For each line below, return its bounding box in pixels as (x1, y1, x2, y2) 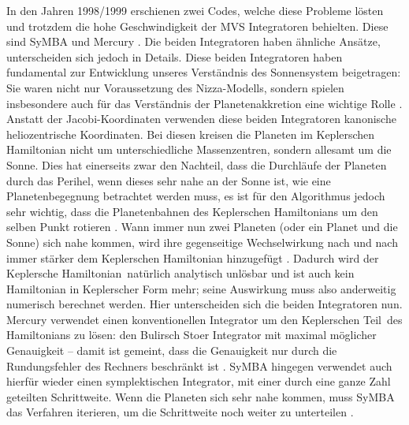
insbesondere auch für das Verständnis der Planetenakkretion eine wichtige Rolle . (6, 95, 403, 111)
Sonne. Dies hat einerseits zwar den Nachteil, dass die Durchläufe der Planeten (6, 156, 387, 173)
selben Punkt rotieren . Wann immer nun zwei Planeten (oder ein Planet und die (6, 218, 398, 235)
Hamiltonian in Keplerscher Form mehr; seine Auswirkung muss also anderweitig (6, 280, 396, 296)
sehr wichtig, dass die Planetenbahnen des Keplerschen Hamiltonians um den (6, 203, 378, 219)
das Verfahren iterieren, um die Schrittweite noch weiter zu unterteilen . (6, 404, 354, 420)
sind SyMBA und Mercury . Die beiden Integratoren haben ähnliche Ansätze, (6, 33, 381, 50)
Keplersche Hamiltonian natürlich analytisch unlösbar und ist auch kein (6, 265, 355, 281)
